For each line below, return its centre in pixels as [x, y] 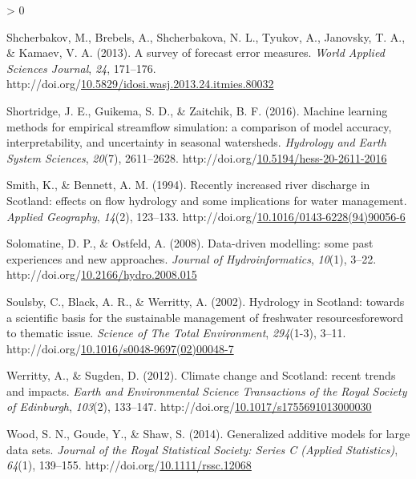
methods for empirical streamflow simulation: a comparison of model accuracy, [199, 126]
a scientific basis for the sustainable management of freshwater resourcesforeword [205, 317]
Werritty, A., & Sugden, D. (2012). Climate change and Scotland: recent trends [201, 375]
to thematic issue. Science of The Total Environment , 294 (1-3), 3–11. [176, 333]
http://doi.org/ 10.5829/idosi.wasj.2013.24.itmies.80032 [140, 84]
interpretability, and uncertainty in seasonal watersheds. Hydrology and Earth [196, 142]
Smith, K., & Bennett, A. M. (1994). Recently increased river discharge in [188, 185]
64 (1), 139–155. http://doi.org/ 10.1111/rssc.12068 [129, 465]
